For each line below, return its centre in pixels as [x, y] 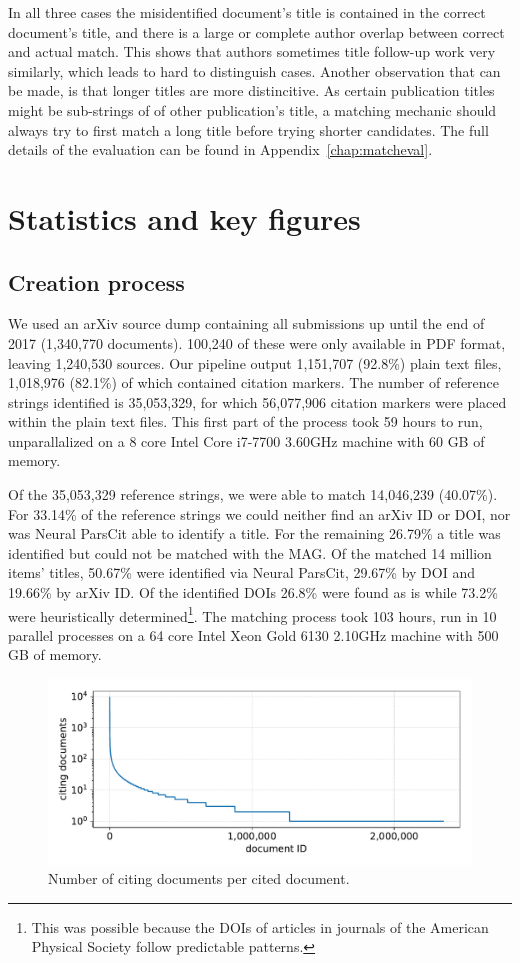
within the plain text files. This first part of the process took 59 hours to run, [245, 421]
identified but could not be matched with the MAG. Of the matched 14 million [250, 552]
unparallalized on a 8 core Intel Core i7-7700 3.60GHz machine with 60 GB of [246, 440]
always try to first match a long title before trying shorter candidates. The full [248, 129]
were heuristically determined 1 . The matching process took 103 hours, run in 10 [252, 614]
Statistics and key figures [184, 217]
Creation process [96, 281]
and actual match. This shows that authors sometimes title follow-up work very [252, 51]
